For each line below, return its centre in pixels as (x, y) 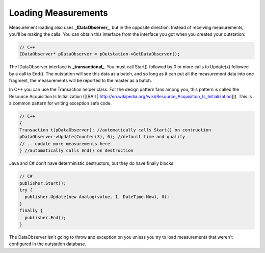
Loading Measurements (58, 13)
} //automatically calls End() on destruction (76, 151)
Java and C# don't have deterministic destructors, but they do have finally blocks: (92, 163)
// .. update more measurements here (65, 144)
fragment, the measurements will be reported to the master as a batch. (80, 80)
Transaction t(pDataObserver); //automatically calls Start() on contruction (115, 130)
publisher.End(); (45, 217)
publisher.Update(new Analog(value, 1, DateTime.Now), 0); (97, 197)
